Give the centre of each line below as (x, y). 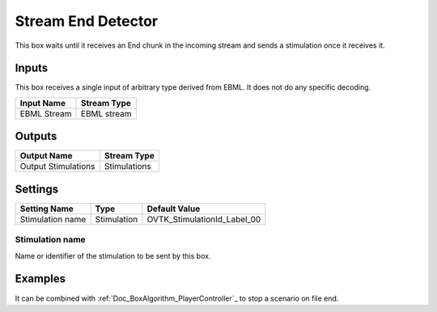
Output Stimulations (57, 167)
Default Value (174, 209)
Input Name (43, 103)
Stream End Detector (87, 21)
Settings (37, 189)
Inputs (32, 68)
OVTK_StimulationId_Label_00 (204, 219)
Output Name (46, 156)
